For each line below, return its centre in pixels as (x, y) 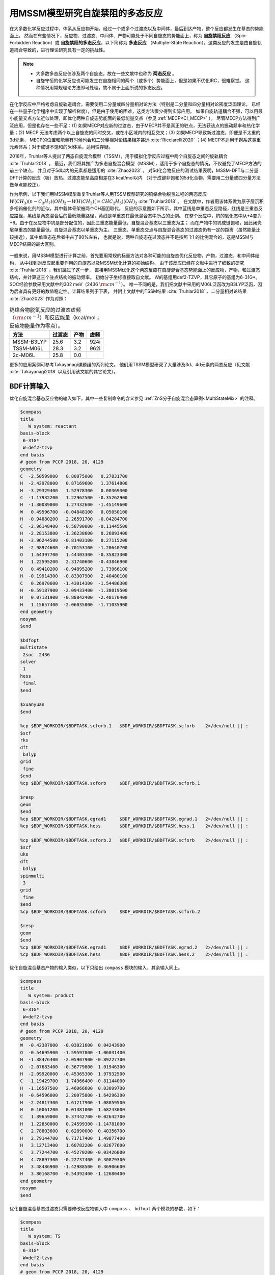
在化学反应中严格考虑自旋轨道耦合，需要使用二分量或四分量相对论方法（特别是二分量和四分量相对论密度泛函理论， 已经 (135, 104)
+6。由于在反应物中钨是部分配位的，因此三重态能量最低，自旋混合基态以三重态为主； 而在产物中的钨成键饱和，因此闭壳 (135, 222)
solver (28, 661)
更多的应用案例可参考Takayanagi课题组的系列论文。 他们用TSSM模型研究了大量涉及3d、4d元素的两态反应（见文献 (130, 364)
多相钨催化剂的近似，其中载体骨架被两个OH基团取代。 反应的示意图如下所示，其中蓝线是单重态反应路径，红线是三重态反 (136, 209)
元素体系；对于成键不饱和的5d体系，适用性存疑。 (61, 147)
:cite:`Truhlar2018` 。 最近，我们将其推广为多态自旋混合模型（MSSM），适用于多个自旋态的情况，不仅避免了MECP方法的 (135, 163)
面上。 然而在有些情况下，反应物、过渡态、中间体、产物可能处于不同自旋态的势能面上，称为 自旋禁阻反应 (120, 35)
